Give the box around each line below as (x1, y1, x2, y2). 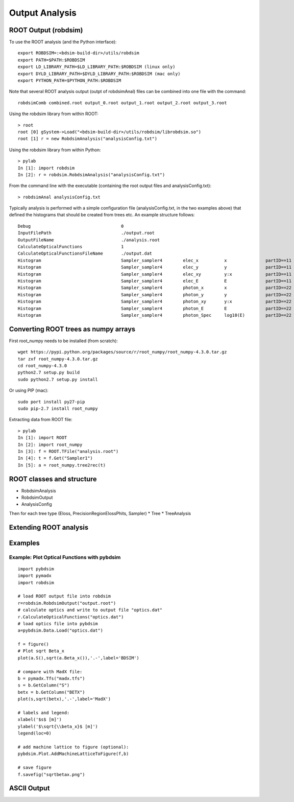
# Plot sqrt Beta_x (18, 648, 65, 654)
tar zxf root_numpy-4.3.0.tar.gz (18, 356, 98, 362)
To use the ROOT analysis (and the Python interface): (9, 39, 117, 45)
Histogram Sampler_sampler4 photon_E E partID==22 (18, 306, 292, 311)
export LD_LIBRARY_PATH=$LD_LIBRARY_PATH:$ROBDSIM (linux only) (18, 64, 176, 70)
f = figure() (18, 641, 49, 647)
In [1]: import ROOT (18, 435, 67, 441)
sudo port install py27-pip (18, 399, 85, 404)
